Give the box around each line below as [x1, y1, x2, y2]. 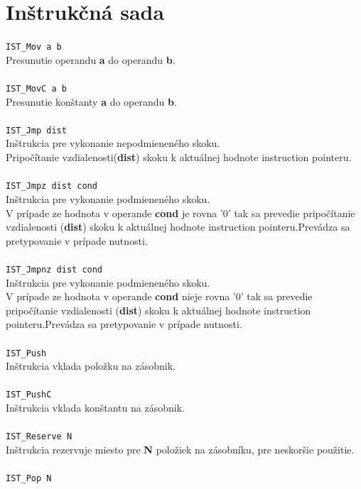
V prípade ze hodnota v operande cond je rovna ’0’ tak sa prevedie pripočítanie [6, 205, 355, 220]
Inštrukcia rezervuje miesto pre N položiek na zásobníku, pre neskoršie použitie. [6, 441, 355, 456]
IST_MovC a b [6, 83, 67, 94]
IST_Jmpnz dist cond [6, 264, 103, 275]
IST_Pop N [6, 473, 52, 484]
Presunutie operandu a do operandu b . [6, 52, 176, 67]
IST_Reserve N [6, 432, 72, 442]
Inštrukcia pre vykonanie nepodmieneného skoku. [6, 136, 220, 150]
